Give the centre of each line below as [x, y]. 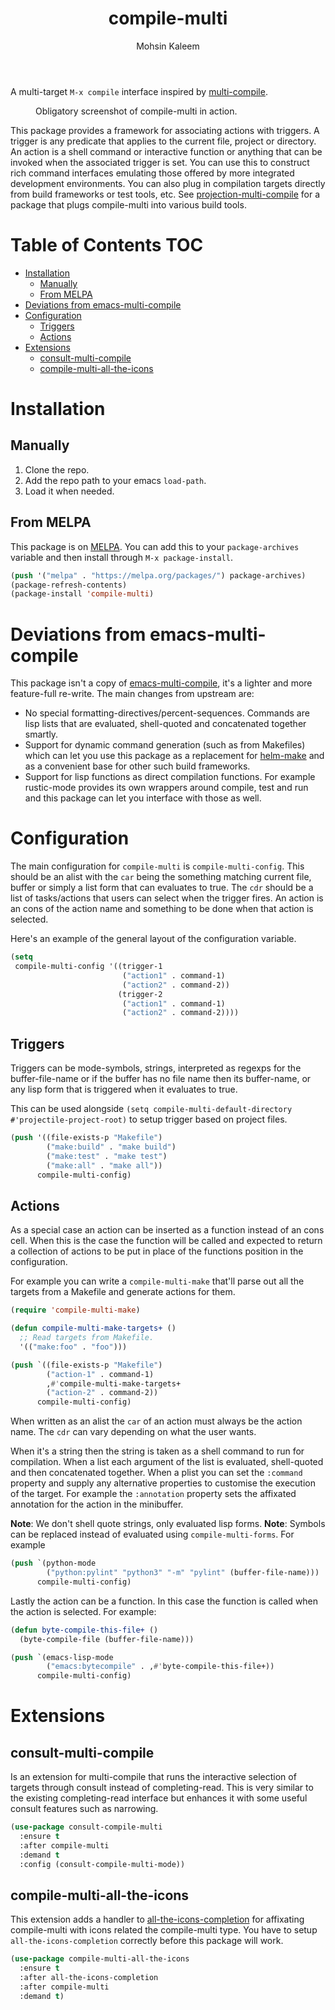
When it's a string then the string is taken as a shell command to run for [157, 1451]
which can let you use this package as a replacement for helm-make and [174, 756]
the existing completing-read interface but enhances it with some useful [159, 1798]
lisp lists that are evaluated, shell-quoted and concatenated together [165, 724]
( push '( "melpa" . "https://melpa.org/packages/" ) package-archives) [158, 575]
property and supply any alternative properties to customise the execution [163, 1483]
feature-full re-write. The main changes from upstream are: [132, 694]
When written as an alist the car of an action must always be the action [156, 1421]
